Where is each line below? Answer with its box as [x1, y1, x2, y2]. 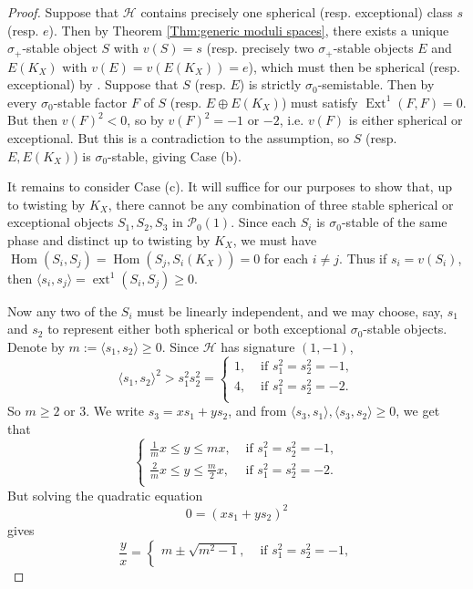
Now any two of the [7, 301, 118, 320]
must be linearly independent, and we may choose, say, [137, 301, 444, 320]
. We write [86, 401, 145, 420]
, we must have [232, 230, 317, 249]
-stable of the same [341, 212, 447, 232]
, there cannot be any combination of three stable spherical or [108, 194, 454, 213]
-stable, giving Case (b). [108, 146, 242, 165]
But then [7, 110, 58, 129]
